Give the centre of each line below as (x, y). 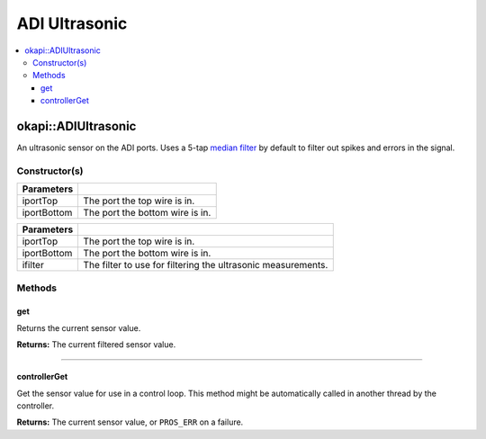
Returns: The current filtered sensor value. (96, 345)
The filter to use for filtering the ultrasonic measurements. (206, 265)
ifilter (33, 265)
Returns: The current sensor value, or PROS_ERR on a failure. (130, 422)
